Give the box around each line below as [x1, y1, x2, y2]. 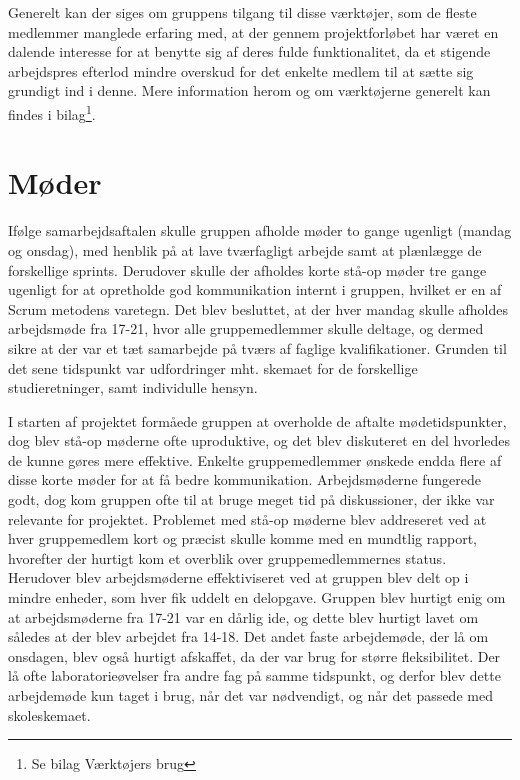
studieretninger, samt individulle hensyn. [8, 377, 258, 398]
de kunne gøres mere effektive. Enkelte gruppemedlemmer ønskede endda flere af [8, 449, 502, 470]
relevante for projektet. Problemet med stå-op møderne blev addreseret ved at [8, 508, 487, 529]
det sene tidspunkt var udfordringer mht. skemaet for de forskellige [8, 357, 418, 378]
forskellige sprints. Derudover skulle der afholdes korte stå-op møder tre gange [8, 259, 487, 280]
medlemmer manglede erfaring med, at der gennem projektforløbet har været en [8, 21, 499, 42]
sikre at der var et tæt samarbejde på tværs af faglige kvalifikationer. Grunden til [8, 337, 507, 358]
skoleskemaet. [8, 704, 91, 725]
